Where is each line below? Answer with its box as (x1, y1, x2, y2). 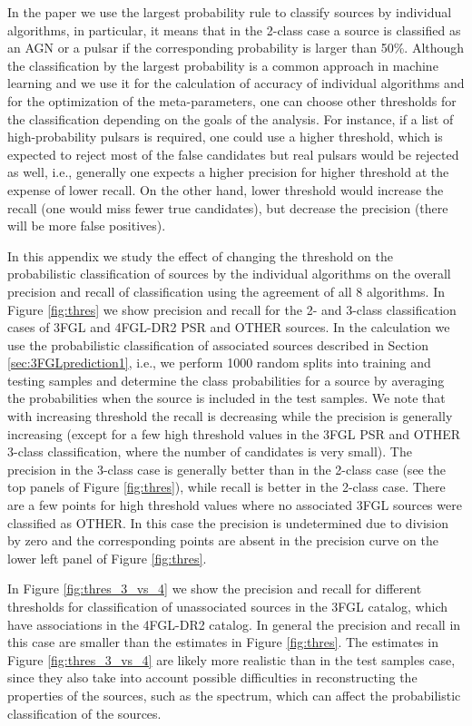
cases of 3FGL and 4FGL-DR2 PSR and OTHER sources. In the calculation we (7, 318, 450, 337)
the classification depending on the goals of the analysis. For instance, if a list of (7, 109, 454, 128)
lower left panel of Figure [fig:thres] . (7, 548, 207, 567)
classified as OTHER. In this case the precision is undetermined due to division (7, 513, 449, 532)
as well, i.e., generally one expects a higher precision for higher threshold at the (7, 162, 449, 181)
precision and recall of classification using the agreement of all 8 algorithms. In (7, 281, 445, 300)
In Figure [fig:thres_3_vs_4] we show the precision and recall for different (7, 579, 422, 598)
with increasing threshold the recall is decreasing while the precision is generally (7, 407, 453, 426)
